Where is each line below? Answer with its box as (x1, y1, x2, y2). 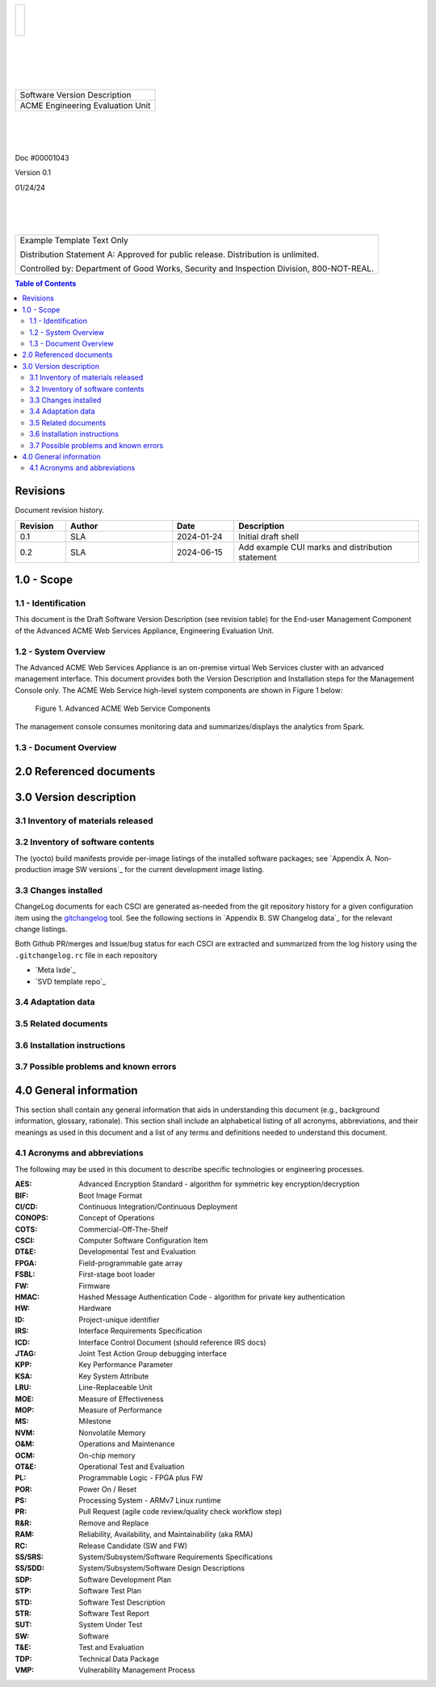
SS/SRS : (15, 1552, 44, 1562)
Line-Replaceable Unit (78, 1383, 153, 1392)
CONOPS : (15, 1213, 48, 1223)
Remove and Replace (78, 1518, 149, 1528)
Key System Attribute (78, 1371, 149, 1381)
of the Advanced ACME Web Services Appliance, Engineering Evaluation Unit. (15, 626, 275, 636)
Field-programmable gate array (78, 1258, 183, 1268)
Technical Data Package (78, 1654, 159, 1664)
